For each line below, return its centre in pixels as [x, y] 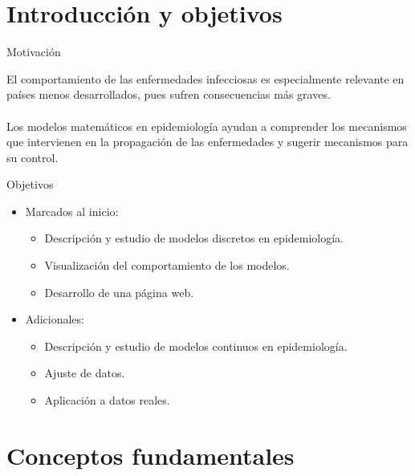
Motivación [34, 52]
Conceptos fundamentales [151, 455]
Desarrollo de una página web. [119, 292]
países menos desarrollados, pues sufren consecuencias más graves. [169, 94]
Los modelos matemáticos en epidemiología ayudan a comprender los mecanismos [207, 126]
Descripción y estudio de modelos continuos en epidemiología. [196, 346]
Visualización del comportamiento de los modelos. [167, 265]
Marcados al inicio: [72, 211]
